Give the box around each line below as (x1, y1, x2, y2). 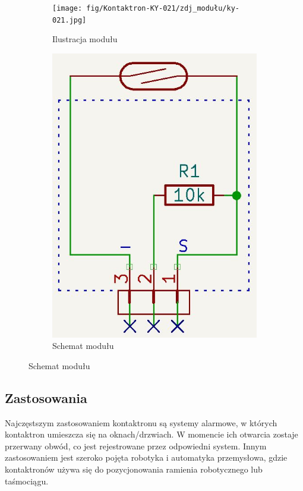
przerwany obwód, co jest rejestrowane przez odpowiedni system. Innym (5, 439, 267, 452)
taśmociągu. (5, 474, 49, 487)
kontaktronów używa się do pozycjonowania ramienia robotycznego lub (5, 462, 263, 475)
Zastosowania (5, 388, 87, 407)
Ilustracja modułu (52, 33, 118, 45)
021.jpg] (52, 15, 87, 24)
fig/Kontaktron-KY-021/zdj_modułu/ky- (86, 4, 239, 12)
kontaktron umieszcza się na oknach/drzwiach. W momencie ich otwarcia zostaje (5, 428, 298, 440)
